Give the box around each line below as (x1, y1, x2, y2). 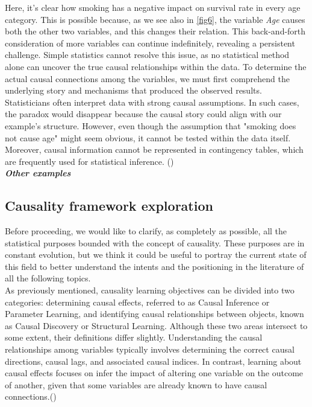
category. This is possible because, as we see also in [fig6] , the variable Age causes (5, 13, 305, 25)
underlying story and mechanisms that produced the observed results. (5, 84, 262, 97)
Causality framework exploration (5, 196, 213, 215)
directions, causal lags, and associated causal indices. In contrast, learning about (5, 354, 302, 367)
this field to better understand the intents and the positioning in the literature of (5, 260, 304, 272)
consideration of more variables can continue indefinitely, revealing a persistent (5, 36, 295, 49)
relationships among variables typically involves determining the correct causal (5, 343, 295, 356)
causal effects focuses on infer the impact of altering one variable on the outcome (5, 367, 304, 379)
